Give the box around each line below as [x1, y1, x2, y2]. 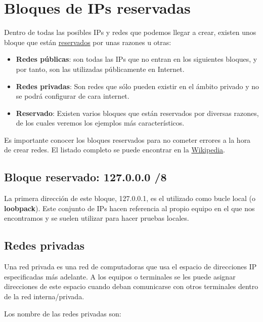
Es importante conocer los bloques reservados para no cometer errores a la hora [4, 134, 251, 145]
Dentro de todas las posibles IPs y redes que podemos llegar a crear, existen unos [4, 27, 256, 37]
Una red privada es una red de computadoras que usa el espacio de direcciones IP [4, 261, 257, 272]
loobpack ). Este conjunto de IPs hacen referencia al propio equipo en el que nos [4, 203, 255, 213]
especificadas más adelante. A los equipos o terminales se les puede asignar [4, 271, 236, 281]
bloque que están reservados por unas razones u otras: [4, 36, 171, 47]
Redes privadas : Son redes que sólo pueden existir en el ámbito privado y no [16, 80, 259, 91]
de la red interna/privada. [4, 291, 84, 302]
